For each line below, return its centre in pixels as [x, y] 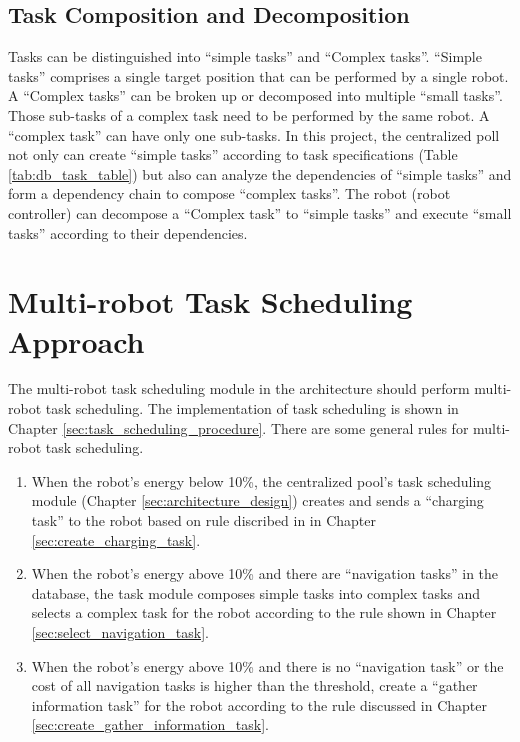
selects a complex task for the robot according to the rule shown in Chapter [264, 612]
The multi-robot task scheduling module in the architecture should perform [239, 388]
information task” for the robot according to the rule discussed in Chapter [259, 704]
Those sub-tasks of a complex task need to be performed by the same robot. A [249, 114]
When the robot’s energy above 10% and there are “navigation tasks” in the [265, 573]
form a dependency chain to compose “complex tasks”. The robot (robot [229, 193]
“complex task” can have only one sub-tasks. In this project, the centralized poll [254, 134]
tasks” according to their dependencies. [128, 232]
